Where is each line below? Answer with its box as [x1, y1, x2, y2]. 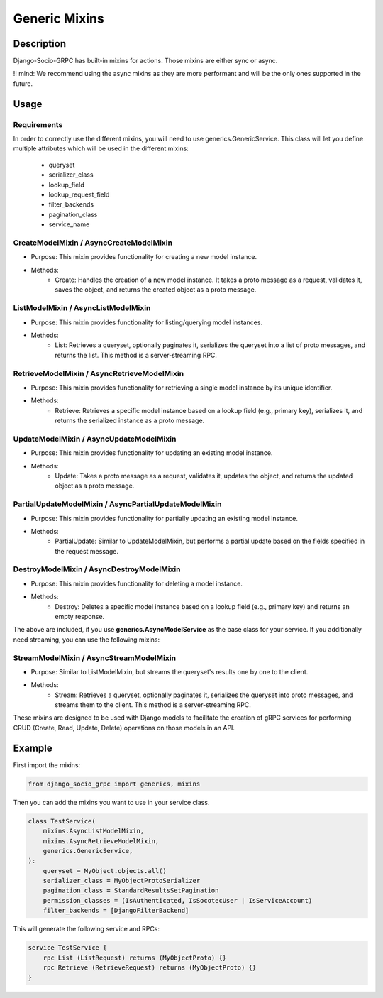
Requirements [13, 119, 63, 129]
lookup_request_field [48, 190, 110, 199]
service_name [48, 220, 90, 229]
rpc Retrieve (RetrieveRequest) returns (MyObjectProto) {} [43, 964, 257, 972]
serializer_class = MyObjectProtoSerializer [43, 877, 201, 885]
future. [13, 79, 33, 88]
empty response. [55, 613, 105, 620]
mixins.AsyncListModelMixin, [43, 827, 145, 835]
